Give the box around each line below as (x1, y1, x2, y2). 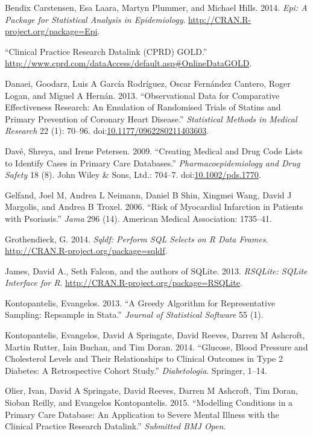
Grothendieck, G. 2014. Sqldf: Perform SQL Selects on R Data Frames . (5, 232, 268, 245)
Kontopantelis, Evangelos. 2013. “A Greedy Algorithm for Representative (5, 296, 276, 309)
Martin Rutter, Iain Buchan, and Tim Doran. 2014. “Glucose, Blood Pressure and (5, 340, 308, 353)
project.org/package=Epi (5, 25, 98, 37)
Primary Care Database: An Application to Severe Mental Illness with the (5, 408, 279, 420)
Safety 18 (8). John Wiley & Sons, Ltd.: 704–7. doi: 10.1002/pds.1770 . (5, 168, 261, 181)
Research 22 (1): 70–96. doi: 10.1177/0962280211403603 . (5, 124, 209, 137)
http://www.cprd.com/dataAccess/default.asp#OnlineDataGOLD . (5, 57, 252, 69)
